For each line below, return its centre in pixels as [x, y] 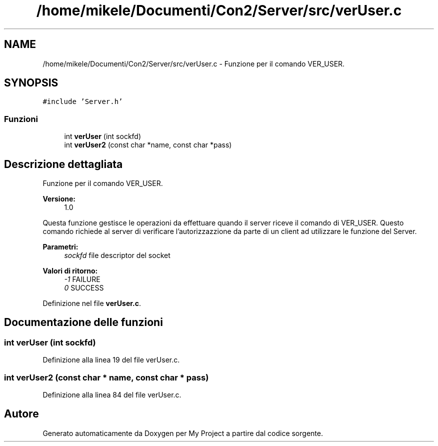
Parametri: [60, 247]
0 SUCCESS [84, 288]
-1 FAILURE [82, 279]
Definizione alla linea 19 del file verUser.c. [111, 360]
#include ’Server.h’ [83, 102]
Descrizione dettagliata [63, 164]
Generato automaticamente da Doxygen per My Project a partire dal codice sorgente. [183, 433]
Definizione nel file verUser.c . [92, 303]
